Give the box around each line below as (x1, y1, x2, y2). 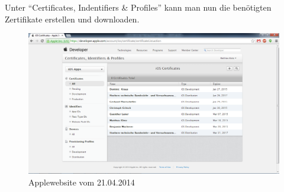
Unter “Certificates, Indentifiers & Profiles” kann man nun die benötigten (5, 1, 272, 13)
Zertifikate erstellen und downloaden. (5, 12, 140, 25)
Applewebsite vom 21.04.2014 (28, 175, 135, 188)
